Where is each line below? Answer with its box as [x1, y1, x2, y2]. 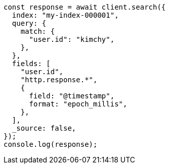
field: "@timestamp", [29, 92, 115, 100]
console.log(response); [4, 140, 98, 148]
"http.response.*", [20, 76, 98, 84]
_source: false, [12, 124, 76, 132]
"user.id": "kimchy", [29, 35, 115, 43]
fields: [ [12, 60, 51, 68]
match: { [20, 27, 55, 35]
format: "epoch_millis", [29, 100, 128, 108]
